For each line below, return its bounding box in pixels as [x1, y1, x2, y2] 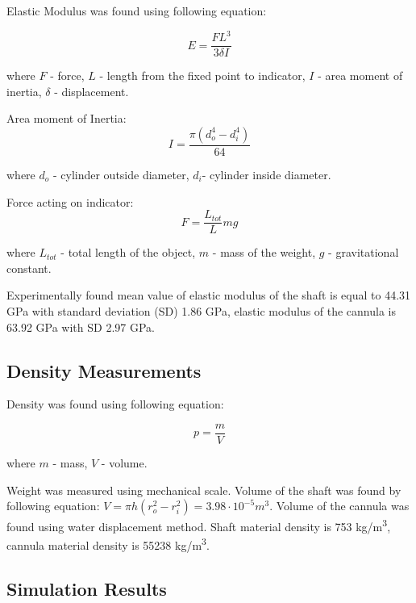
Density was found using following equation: [6, 396, 224, 412]
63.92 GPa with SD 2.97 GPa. [6, 318, 155, 335]
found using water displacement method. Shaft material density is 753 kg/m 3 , [6, 516, 391, 534]
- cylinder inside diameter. [202, 165, 331, 182]
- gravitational [328, 244, 399, 261]
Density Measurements [6, 358, 202, 383]
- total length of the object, [60, 244, 196, 261]
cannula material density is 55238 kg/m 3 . [6, 534, 210, 554]
